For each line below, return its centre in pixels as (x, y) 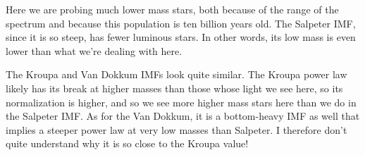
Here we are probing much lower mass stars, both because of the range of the (172, 9)
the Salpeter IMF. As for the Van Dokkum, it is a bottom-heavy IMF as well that (183, 116)
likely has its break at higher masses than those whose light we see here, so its (174, 88)
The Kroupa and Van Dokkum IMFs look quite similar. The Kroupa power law (177, 74)
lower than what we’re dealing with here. (94, 50)
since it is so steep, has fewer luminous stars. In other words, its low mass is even (181, 37)
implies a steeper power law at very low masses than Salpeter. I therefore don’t (177, 129)
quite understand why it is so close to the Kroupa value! (127, 143)
